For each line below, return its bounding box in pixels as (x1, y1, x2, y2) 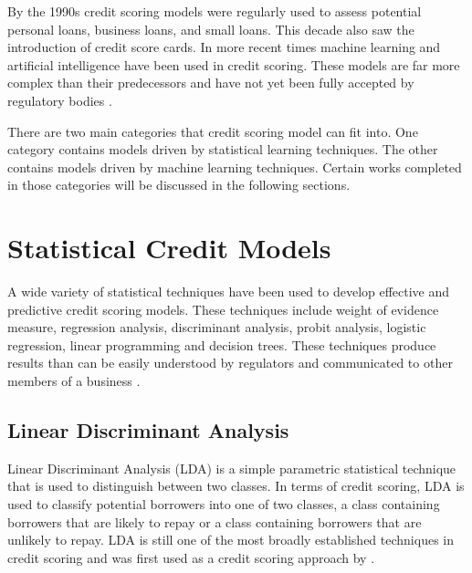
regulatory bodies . (7, 90, 112, 109)
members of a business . (7, 371, 141, 391)
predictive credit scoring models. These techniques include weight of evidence (7, 299, 439, 318)
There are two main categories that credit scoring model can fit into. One (7, 121, 418, 141)
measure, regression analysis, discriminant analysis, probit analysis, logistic (7, 318, 426, 337)
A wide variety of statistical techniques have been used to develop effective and (7, 282, 450, 301)
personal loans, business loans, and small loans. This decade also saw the (7, 19, 414, 38)
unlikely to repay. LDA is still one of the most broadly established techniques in (7, 530, 454, 549)
